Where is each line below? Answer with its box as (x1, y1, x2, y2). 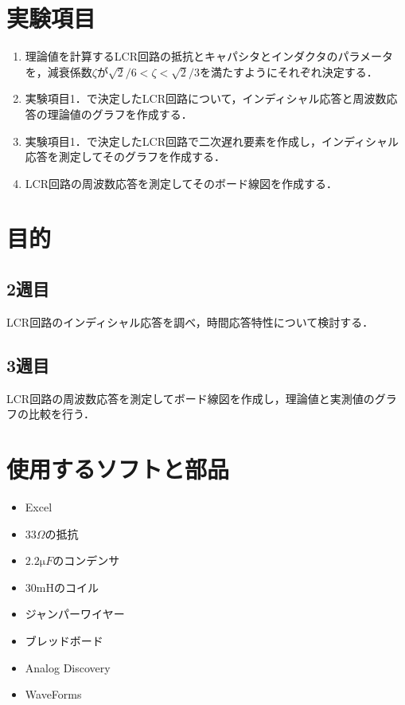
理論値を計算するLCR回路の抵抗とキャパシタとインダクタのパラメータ (25, 48, 393, 65)
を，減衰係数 (25, 63, 92, 80)
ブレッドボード (25, 632, 103, 648)
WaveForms (25, 686, 82, 703)
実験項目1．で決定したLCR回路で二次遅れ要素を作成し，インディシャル (25, 132, 399, 149)
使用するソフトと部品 (6, 452, 230, 485)
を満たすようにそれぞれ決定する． (199, 63, 378, 80)
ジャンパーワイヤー (25, 605, 125, 622)
